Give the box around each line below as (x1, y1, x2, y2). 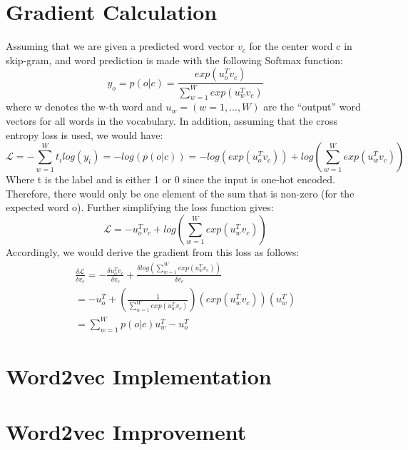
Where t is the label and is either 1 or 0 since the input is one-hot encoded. (6, 172, 336, 187)
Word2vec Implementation (6, 361, 272, 390)
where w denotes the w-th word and (6, 99, 163, 114)
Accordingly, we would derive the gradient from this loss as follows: (6, 245, 300, 260)
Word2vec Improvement (6, 417, 247, 446)
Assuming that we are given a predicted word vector (6, 39, 235, 53)
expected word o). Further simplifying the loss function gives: (6, 200, 274, 215)
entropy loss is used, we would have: (6, 127, 163, 142)
